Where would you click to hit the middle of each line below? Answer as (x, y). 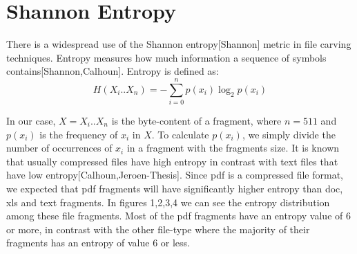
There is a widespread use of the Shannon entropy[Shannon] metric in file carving (179, 44)
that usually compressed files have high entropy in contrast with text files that (172, 161)
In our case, (31, 121)
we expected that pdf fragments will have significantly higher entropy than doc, (175, 188)
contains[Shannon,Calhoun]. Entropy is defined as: (113, 71)
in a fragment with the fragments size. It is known (233, 148)
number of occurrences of (59, 148)
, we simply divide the (289, 134)
